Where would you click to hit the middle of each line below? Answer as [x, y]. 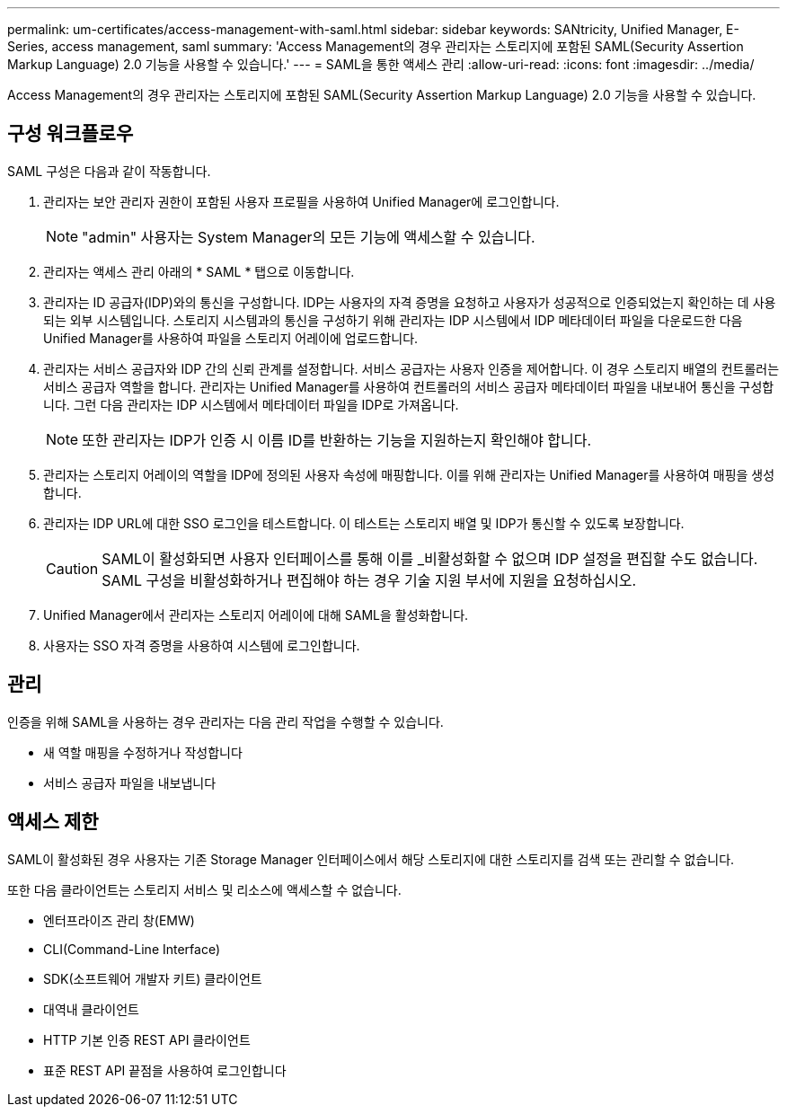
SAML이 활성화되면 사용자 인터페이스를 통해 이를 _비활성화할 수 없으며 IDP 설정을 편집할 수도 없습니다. [430, 558]
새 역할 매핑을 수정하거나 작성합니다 [143, 752]
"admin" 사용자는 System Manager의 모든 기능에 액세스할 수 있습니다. [309, 237]
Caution [72, 568]
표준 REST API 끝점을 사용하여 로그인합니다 [165, 1070]
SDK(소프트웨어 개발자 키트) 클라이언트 [153, 978]
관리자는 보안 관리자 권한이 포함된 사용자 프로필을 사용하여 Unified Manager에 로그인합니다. [301, 201]
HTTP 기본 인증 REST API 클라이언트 [147, 1039]
